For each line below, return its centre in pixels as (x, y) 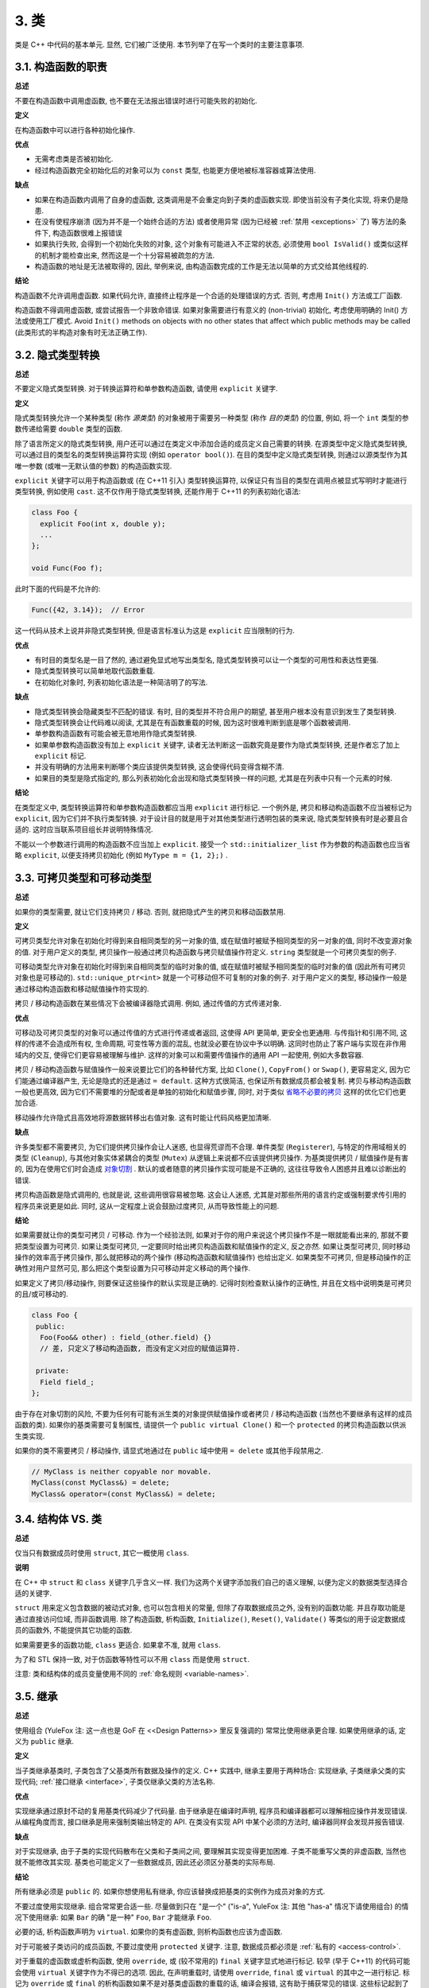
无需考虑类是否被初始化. (74, 159)
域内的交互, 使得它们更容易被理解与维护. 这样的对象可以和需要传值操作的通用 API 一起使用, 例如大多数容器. (189, 1054)
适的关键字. (33, 1593)
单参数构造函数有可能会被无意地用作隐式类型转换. (116, 734)
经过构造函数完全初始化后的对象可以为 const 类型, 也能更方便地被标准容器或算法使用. (176, 170)
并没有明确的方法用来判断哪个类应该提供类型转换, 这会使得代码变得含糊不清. (160, 767)
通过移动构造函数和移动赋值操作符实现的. (82, 988)
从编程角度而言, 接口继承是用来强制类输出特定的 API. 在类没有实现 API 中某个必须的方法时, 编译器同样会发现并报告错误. (210, 1822)
